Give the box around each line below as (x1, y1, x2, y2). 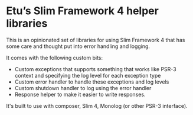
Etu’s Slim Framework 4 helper (6, 4, 159, 18)
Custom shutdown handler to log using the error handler (14, 84, 152, 91)
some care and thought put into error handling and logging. (6, 43, 151, 50)
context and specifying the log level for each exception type (14, 72, 161, 79)
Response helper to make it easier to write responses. (14, 91, 146, 98)
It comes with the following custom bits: (6, 54, 103, 61)
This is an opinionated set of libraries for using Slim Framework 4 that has (6, 36, 185, 43)
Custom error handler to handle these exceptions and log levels (14, 78, 169, 85)
